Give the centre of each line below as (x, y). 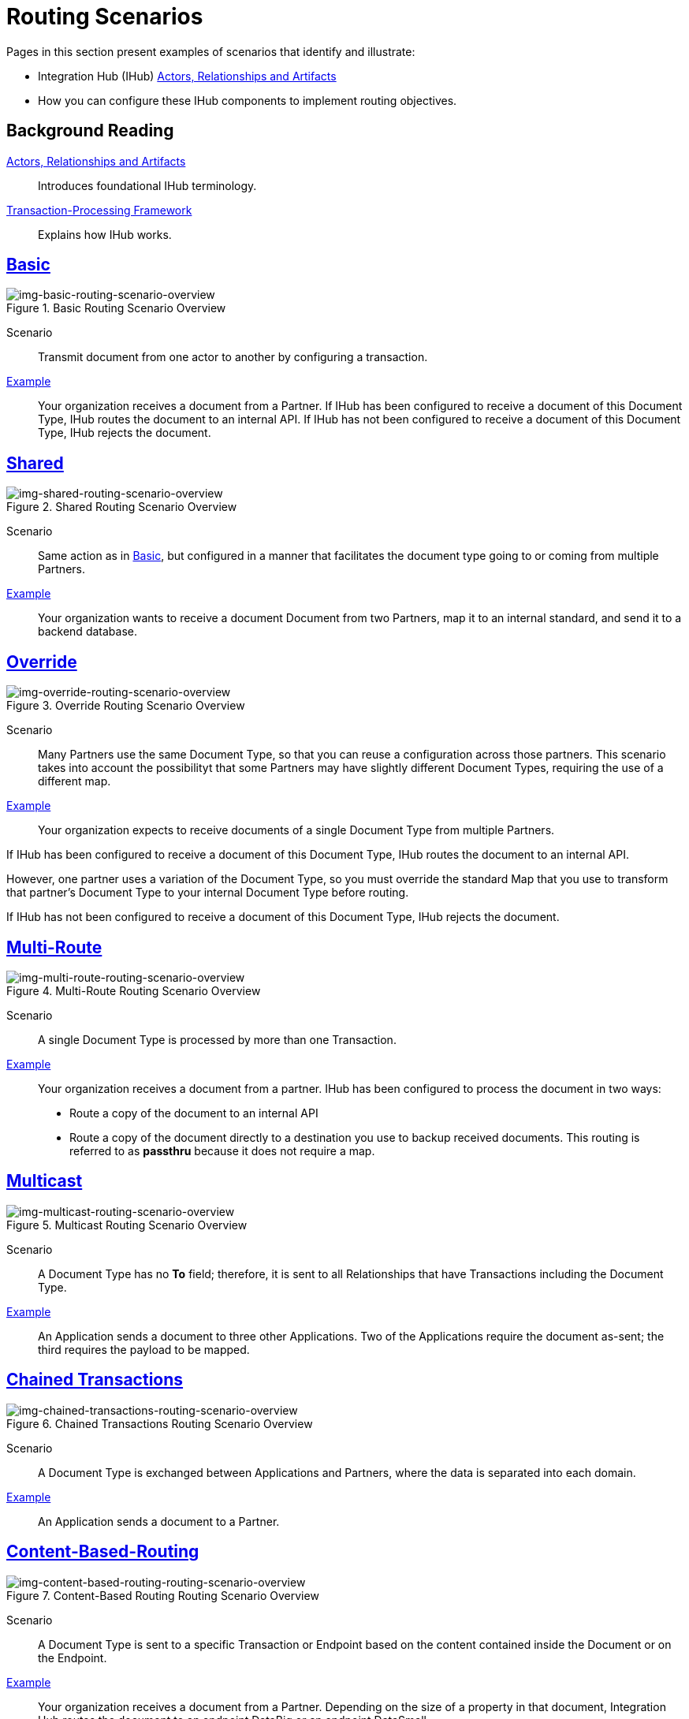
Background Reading (90, 131)
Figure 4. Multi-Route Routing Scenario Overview (134, 990)
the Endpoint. (73, 1657)
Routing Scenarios (105, 17)
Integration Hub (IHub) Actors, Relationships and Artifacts (187, 76)
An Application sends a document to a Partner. (159, 1521)
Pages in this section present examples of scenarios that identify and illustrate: (211, 51)
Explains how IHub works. (105, 234)
